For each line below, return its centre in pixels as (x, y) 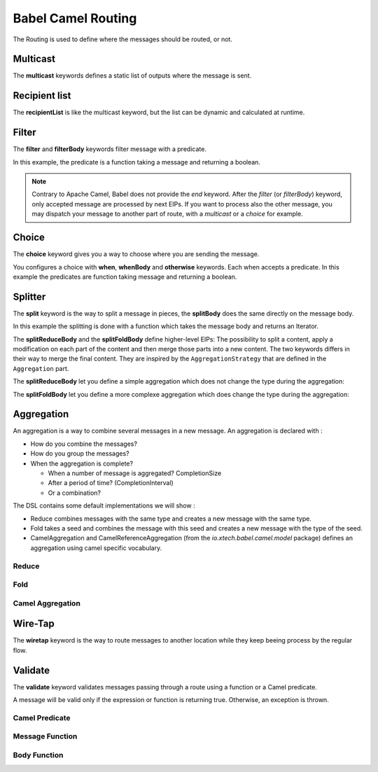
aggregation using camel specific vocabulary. (96, 548)
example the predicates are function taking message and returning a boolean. (125, 276)
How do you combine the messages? (84, 444)
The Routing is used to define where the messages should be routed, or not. (122, 39)
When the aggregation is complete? (82, 463)
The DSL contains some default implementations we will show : (104, 506)
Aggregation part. (41, 368)
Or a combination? (75, 493)
